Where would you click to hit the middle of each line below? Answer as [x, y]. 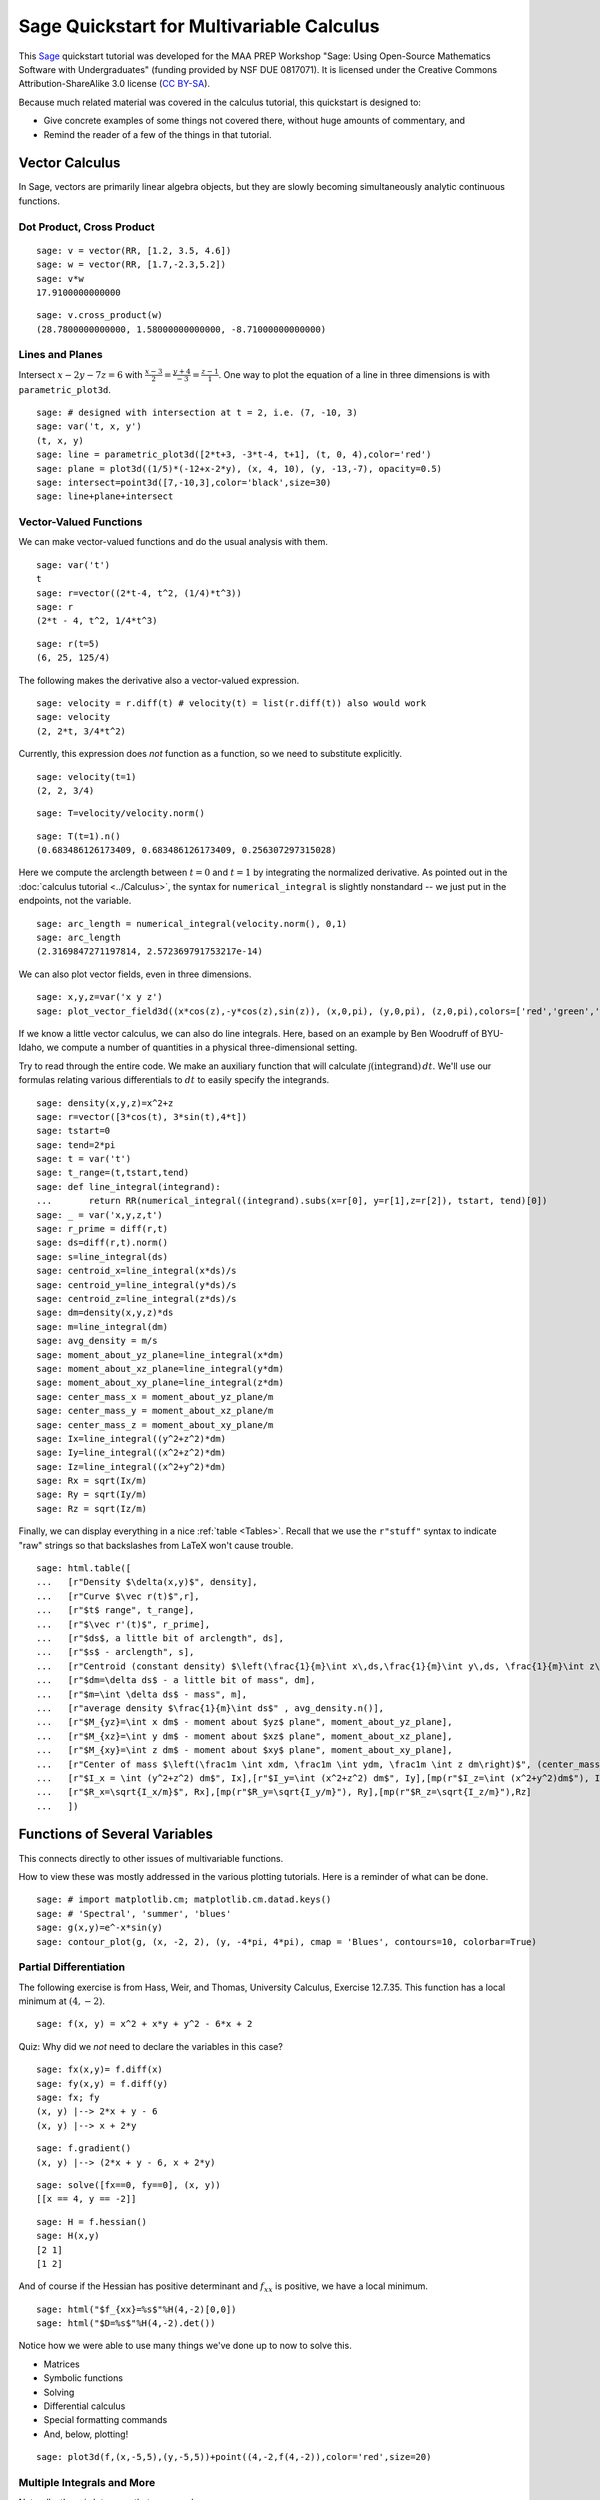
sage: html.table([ [84, 1568]
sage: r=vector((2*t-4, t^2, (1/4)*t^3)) [139, 593]
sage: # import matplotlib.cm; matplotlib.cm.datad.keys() [184, 1899]
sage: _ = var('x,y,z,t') [100, 1214]
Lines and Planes [61, 355]
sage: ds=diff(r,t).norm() [102, 1243]
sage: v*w [60, 278]
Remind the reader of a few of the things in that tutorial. [157, 134]
